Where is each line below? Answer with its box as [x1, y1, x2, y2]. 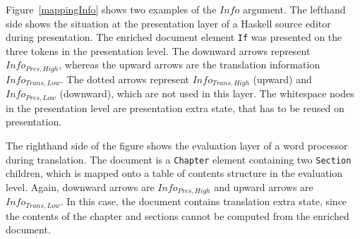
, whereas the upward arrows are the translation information [59, 57, 320, 72]
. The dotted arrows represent [60, 71, 190, 86]
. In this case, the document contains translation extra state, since [60, 194, 347, 209]
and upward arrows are [214, 179, 313, 194]
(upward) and [253, 71, 312, 86]
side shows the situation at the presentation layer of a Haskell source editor [6, 16, 331, 30]
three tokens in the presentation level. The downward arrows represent [6, 43, 311, 58]
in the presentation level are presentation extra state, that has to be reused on [6, 100, 344, 115]
